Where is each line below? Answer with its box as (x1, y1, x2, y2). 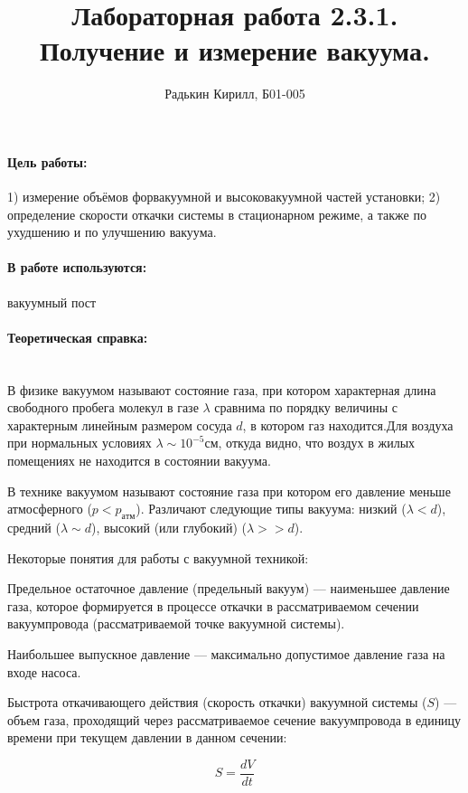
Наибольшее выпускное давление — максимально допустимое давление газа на (7, 645, 445, 663)
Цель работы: (7, 152, 88, 171)
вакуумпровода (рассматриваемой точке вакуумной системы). (7, 614, 345, 633)
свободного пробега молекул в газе (7, 398, 199, 417)
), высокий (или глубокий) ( (90, 518, 248, 537)
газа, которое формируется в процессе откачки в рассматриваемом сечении (7, 596, 419, 615)
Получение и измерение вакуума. (40, 32, 430, 69)
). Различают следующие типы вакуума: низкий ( (136, 499, 407, 518)
